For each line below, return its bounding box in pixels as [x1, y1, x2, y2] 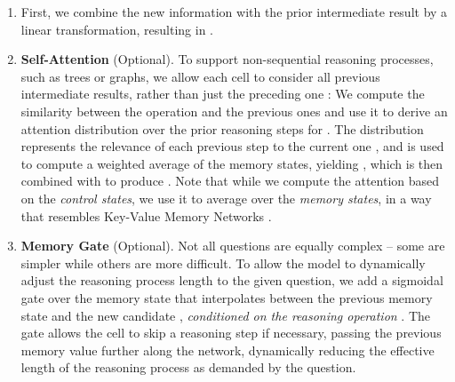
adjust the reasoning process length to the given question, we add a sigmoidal [20, 271, 443, 290]
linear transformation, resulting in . [20, 20, 213, 38]
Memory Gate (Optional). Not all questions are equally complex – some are [20, 236, 445, 255]
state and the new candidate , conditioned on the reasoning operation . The [20, 306, 430, 324]
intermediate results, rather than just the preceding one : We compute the [20, 84, 425, 103]
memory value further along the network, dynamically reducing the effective [20, 340, 435, 359]
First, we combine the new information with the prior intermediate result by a [20, 3, 448, 20]
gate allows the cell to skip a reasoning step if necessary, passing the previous [20, 323, 442, 342]
